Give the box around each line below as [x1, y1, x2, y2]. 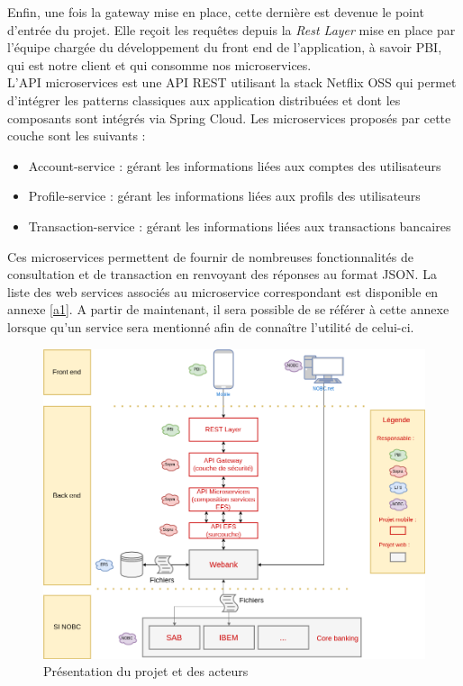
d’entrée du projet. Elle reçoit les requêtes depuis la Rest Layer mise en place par [7, 20, 456, 39]
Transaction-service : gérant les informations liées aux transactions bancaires [28, 216, 451, 235]
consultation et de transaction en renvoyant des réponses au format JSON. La [7, 265, 437, 284]
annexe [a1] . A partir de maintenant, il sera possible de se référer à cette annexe [7, 300, 449, 319]
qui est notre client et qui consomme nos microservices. [7, 55, 312, 74]
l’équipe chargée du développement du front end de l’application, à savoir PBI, [7, 38, 442, 57]
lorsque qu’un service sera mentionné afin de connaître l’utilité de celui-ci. [7, 317, 414, 336]
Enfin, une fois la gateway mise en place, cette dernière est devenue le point [7, 3, 424, 21]
